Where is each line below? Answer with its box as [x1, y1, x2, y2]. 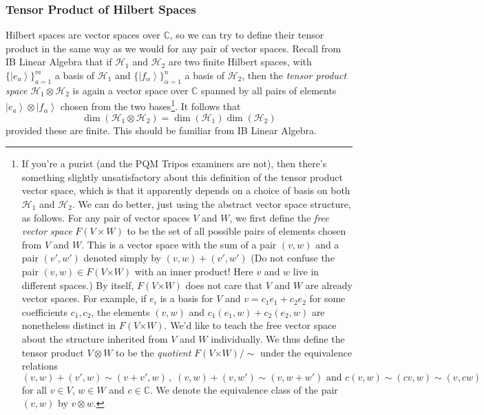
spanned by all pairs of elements [201, 83, 337, 97]
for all [21, 382, 48, 396]
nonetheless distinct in [21, 318, 116, 332]
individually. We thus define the [211, 331, 345, 345]
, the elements [91, 304, 150, 319]
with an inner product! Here [134, 264, 253, 278]
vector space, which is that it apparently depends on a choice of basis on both [21, 183, 350, 198]
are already [305, 277, 353, 292]
